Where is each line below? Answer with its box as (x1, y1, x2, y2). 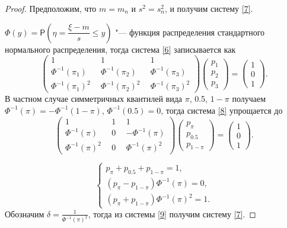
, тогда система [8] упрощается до (161, 104, 283, 116)
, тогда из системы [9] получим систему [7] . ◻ (88, 207, 256, 220)
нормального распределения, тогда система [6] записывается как (5, 43, 236, 55)
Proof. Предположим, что (5, 2, 97, 14)
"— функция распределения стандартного (115, 25, 265, 38)
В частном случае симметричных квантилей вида (5, 92, 183, 105)
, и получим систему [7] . (164, 2, 253, 14)
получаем (232, 92, 266, 105)
